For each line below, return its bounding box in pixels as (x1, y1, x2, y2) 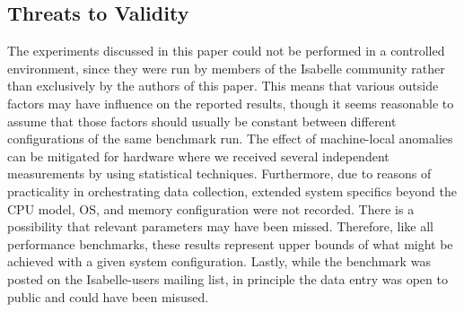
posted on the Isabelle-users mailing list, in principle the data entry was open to (7, 269, 448, 288)
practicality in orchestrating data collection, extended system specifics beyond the (7, 181, 457, 200)
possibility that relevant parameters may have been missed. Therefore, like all (7, 217, 433, 236)
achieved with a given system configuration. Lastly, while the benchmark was (7, 252, 431, 271)
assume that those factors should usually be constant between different (7, 111, 397, 130)
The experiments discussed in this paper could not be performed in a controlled (7, 41, 445, 60)
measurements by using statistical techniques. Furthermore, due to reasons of (7, 164, 432, 183)
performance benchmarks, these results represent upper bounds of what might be (7, 234, 453, 253)
